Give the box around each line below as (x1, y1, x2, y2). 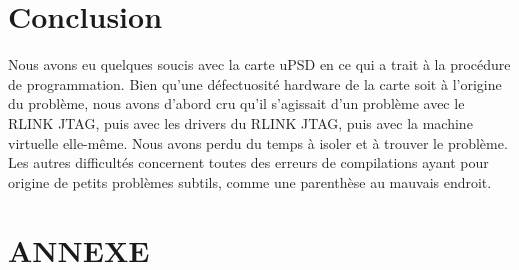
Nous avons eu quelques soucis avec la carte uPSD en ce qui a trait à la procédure (8, 54, 511, 75)
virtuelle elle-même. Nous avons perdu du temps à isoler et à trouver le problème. (8, 132, 508, 153)
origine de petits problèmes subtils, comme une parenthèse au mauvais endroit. (8, 171, 492, 192)
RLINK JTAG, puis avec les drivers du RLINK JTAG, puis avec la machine (8, 112, 473, 133)
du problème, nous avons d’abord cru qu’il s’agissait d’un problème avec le (8, 93, 465, 114)
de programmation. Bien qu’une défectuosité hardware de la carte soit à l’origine (8, 73, 502, 94)
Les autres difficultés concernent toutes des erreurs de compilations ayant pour (8, 152, 489, 173)
